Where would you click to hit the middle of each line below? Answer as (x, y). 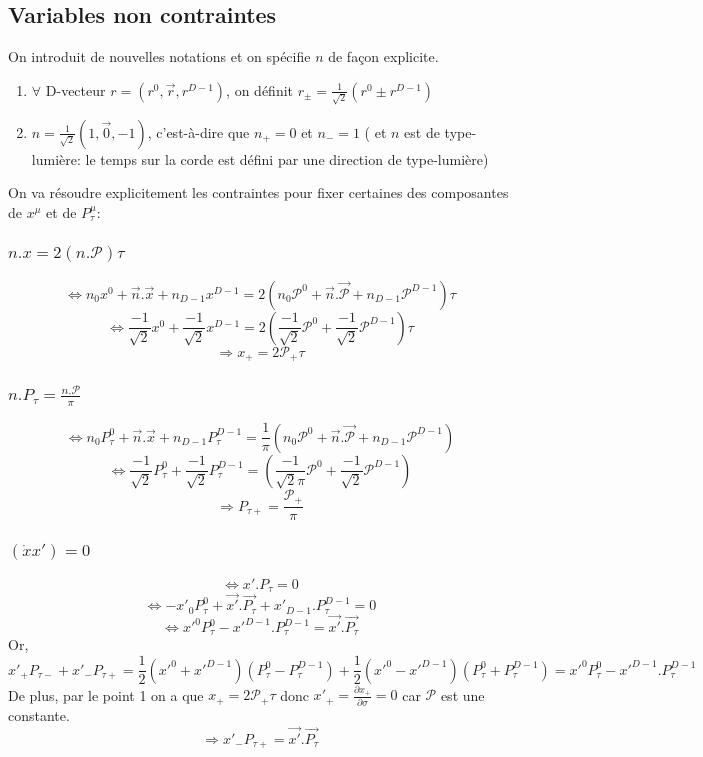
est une (462, 694)
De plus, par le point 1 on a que (106, 694)
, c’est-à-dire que (198, 131)
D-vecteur (75, 89)
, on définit (260, 89)
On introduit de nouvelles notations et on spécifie (159, 56)
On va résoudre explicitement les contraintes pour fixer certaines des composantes (258, 192)
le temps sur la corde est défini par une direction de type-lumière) (287, 158)
